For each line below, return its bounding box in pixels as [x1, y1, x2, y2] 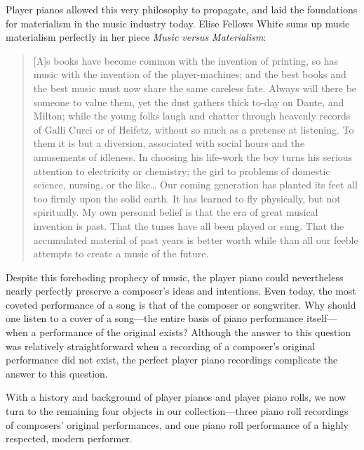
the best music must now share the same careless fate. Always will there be [33, 80, 357, 95]
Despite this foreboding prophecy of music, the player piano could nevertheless [6, 269, 344, 284]
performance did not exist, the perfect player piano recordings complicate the [6, 352, 338, 367]
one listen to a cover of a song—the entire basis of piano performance [6, 311, 304, 326]
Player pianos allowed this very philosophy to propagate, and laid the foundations [6, 2, 358, 16]
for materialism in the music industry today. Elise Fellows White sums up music [6, 15, 350, 30]
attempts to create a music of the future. [33, 246, 209, 261]
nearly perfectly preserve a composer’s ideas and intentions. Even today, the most [6, 283, 356, 298]
